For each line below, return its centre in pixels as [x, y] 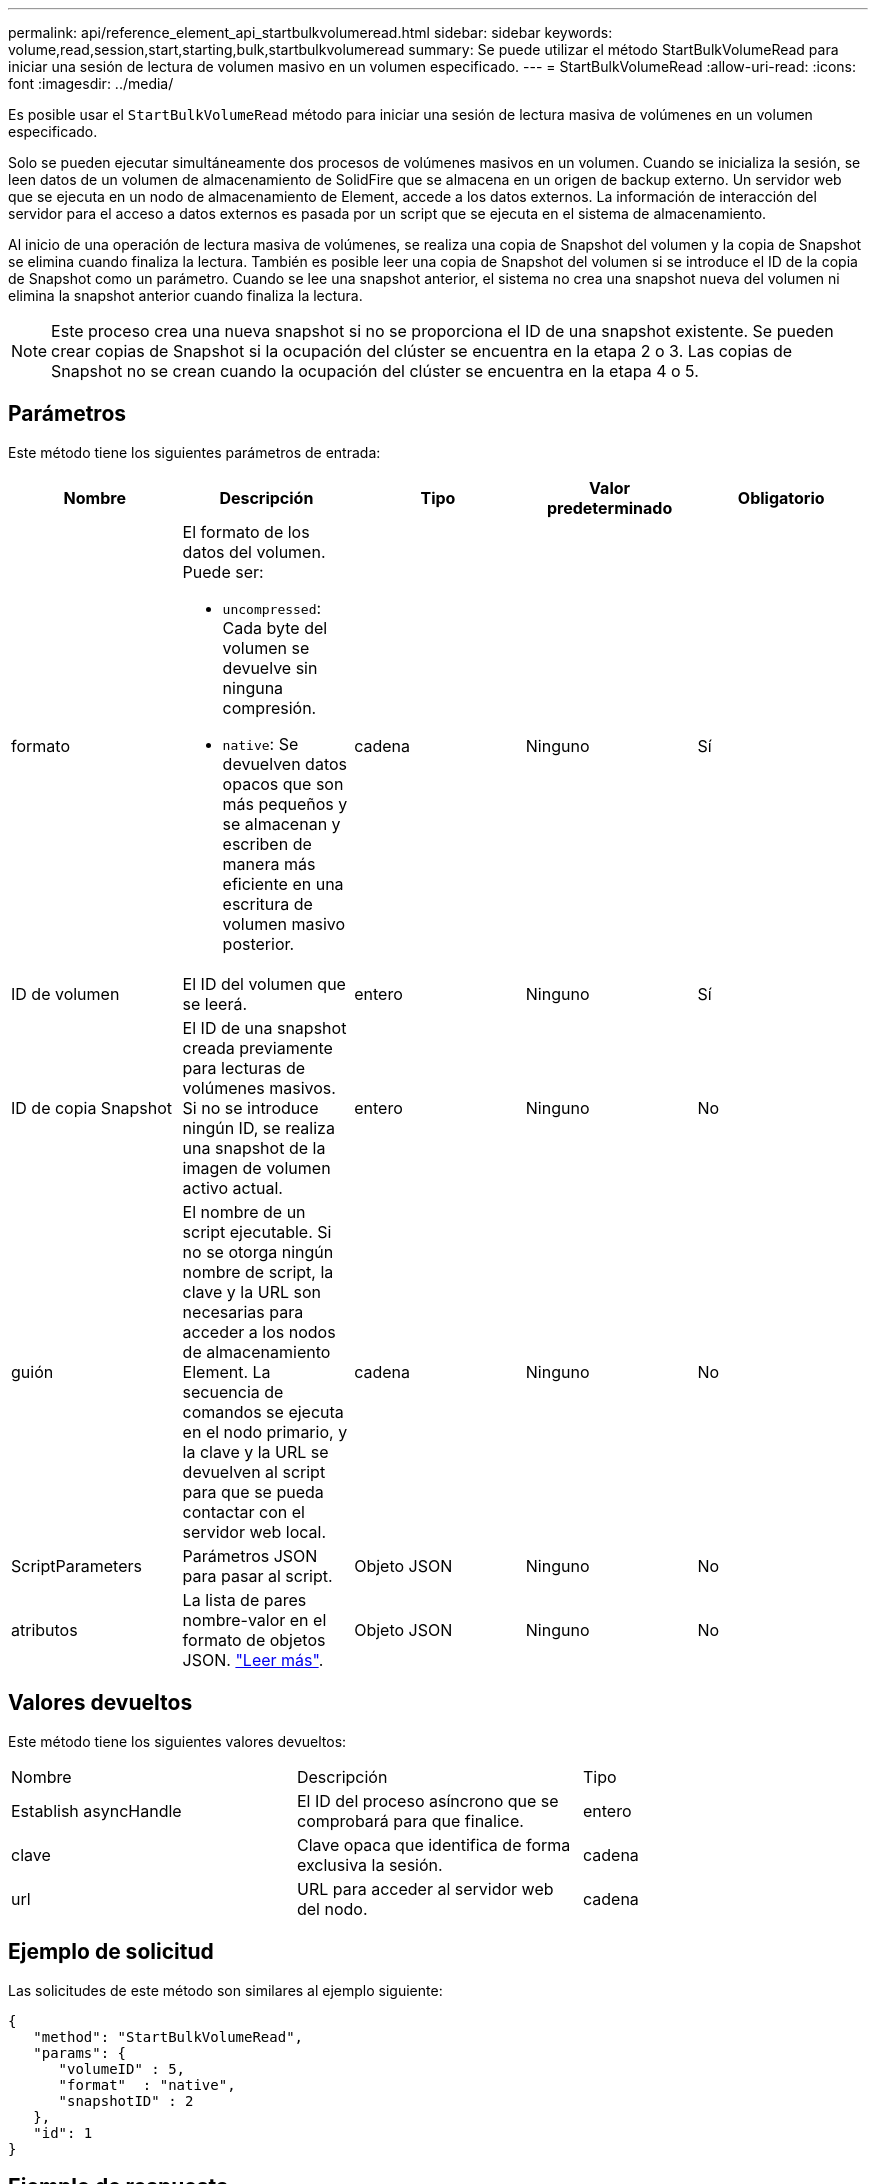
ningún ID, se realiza [258, 1127]
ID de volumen [65, 993]
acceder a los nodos [259, 1331]
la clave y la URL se [255, 1451]
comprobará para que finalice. [410, 1820]
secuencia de [233, 1391]
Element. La [226, 1371]
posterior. [258, 943]
